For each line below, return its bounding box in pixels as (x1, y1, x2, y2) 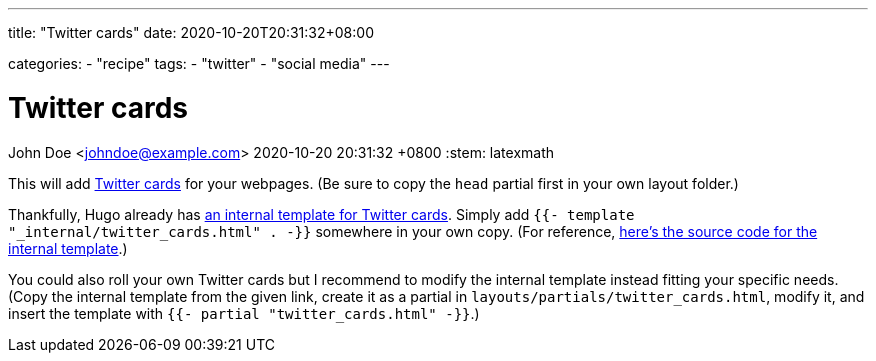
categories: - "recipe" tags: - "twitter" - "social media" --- (8, 55, 390, 72)
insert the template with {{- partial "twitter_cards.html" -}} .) (8, 304, 480, 322)
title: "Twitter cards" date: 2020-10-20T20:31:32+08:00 (8, 24, 374, 41)
